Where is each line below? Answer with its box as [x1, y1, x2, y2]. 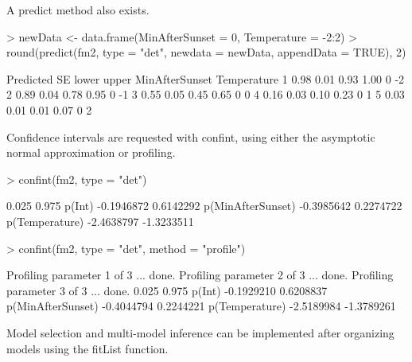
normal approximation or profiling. [6, 144, 176, 161]
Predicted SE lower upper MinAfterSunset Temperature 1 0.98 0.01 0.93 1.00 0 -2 [6, 70, 405, 87]
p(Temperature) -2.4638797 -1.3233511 [6, 212, 194, 229]
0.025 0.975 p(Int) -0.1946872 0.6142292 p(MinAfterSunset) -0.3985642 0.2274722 [6, 197, 402, 214]
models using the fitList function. [6, 340, 169, 356]
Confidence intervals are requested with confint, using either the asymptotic [6, 128, 375, 145]
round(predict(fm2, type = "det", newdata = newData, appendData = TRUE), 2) [6, 44, 406, 60]
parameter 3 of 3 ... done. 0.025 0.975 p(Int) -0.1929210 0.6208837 [6, 282, 328, 298]
